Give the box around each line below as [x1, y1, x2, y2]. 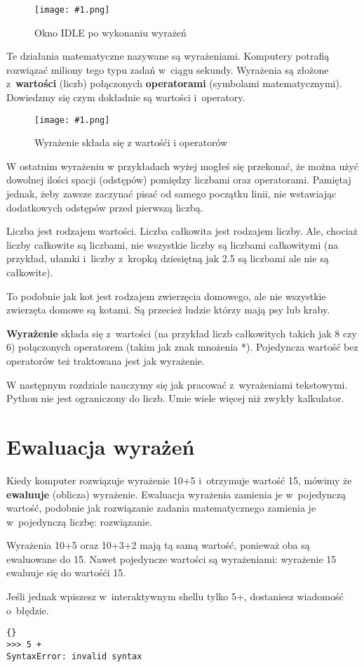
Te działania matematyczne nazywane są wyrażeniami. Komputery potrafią [6, 48, 330, 63]
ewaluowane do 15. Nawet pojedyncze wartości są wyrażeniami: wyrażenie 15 [6, 551, 337, 566]
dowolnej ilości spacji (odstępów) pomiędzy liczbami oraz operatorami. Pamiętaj [6, 172, 351, 187]
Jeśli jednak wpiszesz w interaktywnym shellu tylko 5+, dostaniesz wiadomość [6, 589, 344, 604]
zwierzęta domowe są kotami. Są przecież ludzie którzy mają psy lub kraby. [6, 302, 330, 317]
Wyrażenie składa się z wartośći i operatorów [34, 135, 228, 150]
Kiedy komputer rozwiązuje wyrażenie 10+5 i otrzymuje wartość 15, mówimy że [6, 472, 352, 487]
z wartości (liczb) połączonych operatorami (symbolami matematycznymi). [6, 76, 342, 91]
